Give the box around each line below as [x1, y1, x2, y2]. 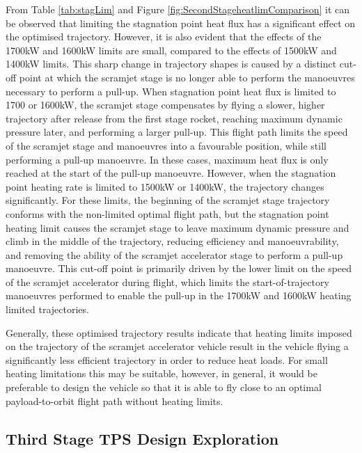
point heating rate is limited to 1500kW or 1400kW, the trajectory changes [6, 179, 324, 193]
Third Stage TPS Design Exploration [6, 427, 279, 449]
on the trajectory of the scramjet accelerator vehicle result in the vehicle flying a [6, 339, 349, 353]
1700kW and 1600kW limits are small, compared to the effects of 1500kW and [6, 42, 337, 57]
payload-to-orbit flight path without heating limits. [6, 393, 223, 408]
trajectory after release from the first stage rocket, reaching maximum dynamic [6, 111, 343, 125]
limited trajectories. [6, 302, 89, 317]
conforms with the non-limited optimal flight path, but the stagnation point [6, 206, 329, 221]
